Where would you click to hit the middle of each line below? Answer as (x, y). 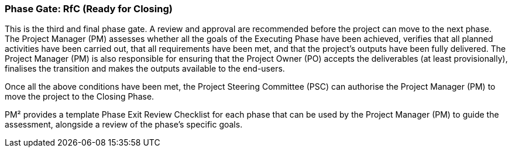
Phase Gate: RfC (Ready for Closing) (89, 9)
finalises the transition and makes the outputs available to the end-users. (145, 69)
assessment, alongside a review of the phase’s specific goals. (124, 125)
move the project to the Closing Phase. (80, 97)
